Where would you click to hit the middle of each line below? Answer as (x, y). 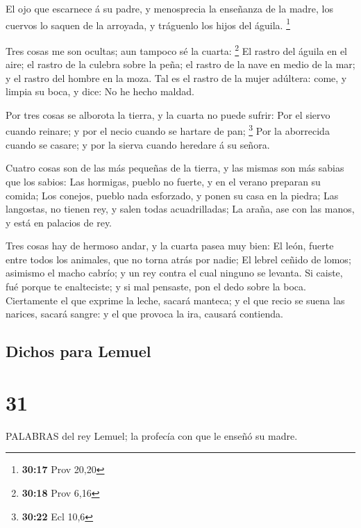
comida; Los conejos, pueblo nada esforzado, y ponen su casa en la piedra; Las (172, 195)
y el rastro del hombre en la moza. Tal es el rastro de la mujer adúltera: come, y (176, 77)
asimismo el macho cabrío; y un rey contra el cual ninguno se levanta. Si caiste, (174, 273)
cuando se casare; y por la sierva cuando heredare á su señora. (138, 144)
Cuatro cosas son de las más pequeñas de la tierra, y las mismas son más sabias (175, 168)
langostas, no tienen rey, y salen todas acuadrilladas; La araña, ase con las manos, (180, 209)
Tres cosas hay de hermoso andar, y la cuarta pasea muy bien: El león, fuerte (170, 246)
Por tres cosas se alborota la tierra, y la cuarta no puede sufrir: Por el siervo (168, 114)
